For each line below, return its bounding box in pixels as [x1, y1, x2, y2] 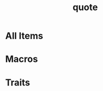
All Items [5, 30, 43, 42]
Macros [5, 53, 38, 65]
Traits [5, 77, 30, 88]
